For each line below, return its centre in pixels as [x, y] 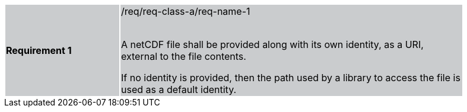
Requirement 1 [39, 50]
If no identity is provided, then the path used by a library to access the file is [291, 78]
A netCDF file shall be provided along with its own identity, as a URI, [272, 44]
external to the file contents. [184, 56]
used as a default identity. [179, 89]
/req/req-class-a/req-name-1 [186, 11]
